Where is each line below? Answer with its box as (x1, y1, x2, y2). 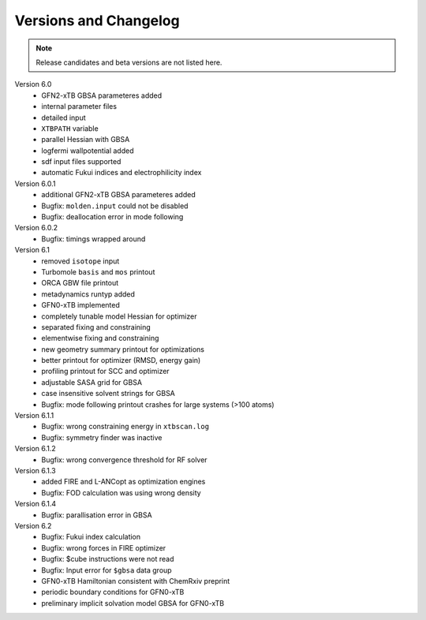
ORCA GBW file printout (41, 278, 119, 288)
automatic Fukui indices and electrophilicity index (41, 168, 202, 177)
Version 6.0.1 (14, 178, 56, 189)
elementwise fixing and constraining (41, 334, 159, 343)
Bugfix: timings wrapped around (41, 233, 146, 244)
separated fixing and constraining (41, 322, 151, 331)
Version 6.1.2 (14, 444, 57, 454)
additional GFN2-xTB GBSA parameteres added (41, 190, 196, 200)
